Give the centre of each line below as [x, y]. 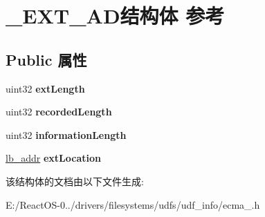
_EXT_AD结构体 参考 [115, 16]
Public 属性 [46, 59]
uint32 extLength [45, 88]
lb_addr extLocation [53, 158]
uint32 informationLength [66, 134]
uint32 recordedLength [59, 112]
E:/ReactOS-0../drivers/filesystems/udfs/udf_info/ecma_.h [133, 204]
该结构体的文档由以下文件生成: [75, 181]
